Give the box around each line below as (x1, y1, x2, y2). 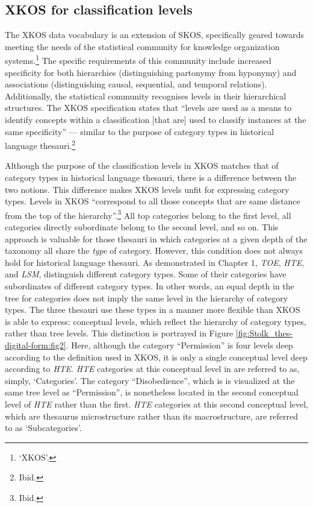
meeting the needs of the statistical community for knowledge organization (5, 40, 280, 52)
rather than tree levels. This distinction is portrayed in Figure (5, 327, 234, 339)
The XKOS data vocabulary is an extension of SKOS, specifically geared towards (5, 28, 305, 41)
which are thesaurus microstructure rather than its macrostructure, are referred (5, 409, 299, 422)
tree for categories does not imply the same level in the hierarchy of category (5, 291, 288, 304)
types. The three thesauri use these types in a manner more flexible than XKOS (5, 303, 300, 316)
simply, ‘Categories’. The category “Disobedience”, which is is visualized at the (5, 374, 295, 386)
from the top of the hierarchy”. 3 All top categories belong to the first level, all (5, 207, 291, 221)
